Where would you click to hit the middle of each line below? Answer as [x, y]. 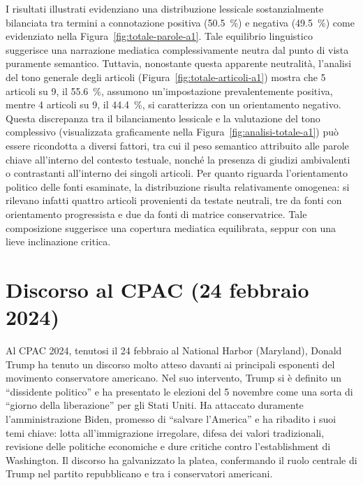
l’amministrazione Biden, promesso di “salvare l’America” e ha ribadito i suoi [171, 418]
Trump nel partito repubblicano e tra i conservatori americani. [139, 473]
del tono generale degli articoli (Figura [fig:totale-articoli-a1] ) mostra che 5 [166, 77]
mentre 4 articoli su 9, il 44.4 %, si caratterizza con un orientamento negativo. [173, 104]
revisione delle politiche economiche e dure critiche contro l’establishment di [168, 446]
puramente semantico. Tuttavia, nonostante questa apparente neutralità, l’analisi [179, 63]
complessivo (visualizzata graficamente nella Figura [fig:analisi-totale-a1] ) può [172, 132]
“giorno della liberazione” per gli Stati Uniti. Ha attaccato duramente [155, 405]
